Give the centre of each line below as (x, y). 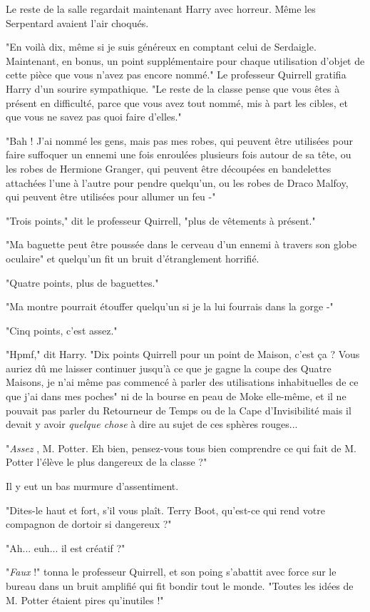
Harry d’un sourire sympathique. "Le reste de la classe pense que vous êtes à (173, 88)
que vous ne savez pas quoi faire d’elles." (94, 117)
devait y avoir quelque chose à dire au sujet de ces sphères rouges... (152, 424)
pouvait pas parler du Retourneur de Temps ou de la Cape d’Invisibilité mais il (179, 410)
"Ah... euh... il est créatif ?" (66, 547)
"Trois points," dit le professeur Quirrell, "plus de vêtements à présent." (161, 220)
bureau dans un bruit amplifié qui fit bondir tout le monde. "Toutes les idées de (180, 586)
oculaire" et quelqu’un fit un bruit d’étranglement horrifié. (133, 258)
